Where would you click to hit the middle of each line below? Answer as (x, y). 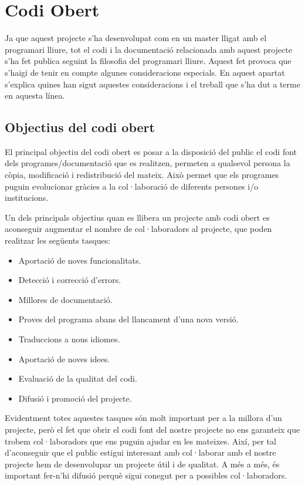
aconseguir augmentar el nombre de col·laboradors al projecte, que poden (138, 229)
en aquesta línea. (35, 95)
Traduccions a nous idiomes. (69, 339)
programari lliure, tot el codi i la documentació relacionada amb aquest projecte (148, 49)
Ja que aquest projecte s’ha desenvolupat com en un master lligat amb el (136, 38)
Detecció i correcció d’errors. (70, 280)
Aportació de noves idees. (64, 358)
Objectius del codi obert (80, 127)
